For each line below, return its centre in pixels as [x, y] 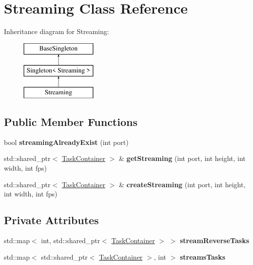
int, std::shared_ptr [71, 240]
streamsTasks [203, 256]
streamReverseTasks [214, 240]
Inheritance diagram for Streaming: [57, 31]
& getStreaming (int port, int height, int [182, 158]
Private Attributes [51, 220]
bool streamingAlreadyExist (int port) [66, 142]
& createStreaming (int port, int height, [182, 184]
